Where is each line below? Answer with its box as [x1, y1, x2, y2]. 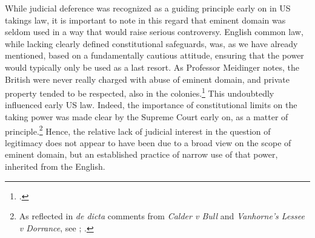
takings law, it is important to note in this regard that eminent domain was [5, 13, 286, 26]
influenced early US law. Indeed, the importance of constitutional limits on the [5, 98, 297, 111]
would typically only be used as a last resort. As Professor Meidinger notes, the [5, 60, 299, 73]
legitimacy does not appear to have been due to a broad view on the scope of [5, 136, 291, 149]
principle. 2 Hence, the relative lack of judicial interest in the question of [5, 123, 271, 137]
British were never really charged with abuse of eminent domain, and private [5, 72, 290, 85]
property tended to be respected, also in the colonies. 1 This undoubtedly [5, 85, 274, 99]
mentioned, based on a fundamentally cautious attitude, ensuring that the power [5, 49, 304, 62]
